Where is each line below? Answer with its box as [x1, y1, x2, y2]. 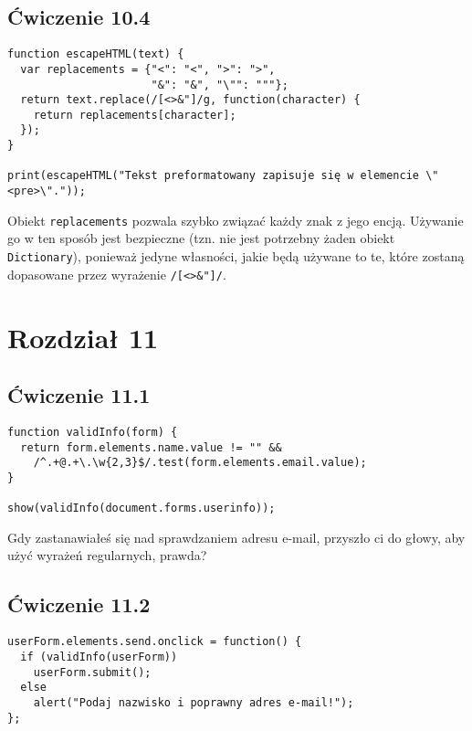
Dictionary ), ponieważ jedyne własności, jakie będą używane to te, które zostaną [7, 247, 465, 266]
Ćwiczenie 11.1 [7, 381, 151, 409]
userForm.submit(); [33, 665, 152, 679]
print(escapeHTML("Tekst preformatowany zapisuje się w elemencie [7, 169, 420, 183]
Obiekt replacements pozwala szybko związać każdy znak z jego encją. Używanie [7, 210, 464, 229]
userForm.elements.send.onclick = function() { [7, 635, 302, 649]
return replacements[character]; [33, 108, 236, 122]
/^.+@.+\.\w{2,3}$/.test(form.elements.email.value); [33, 456, 367, 470]
